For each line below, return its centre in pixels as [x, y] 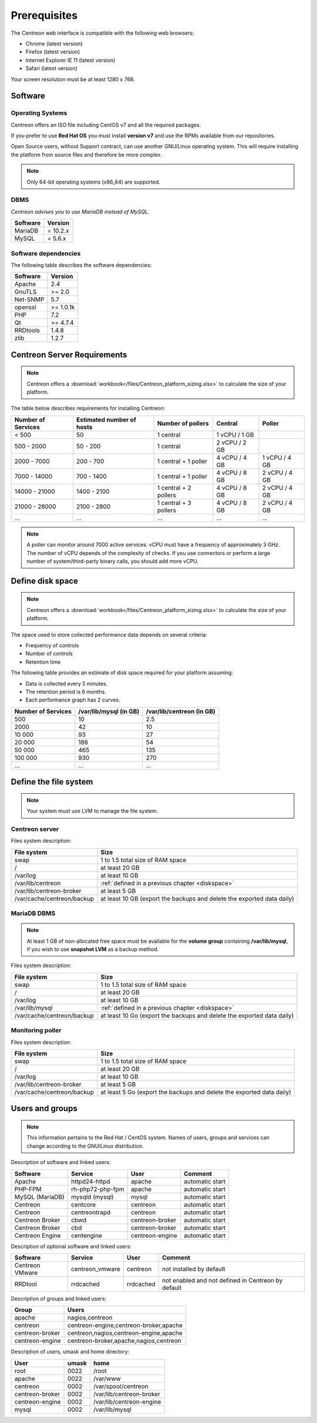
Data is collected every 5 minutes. [67, 683]
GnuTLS [26, 292]
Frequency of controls [52, 645]
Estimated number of [106, 420]
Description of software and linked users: [61, 1162]
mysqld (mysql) [92, 1196]
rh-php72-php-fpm [97, 1189]
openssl [25, 307]
